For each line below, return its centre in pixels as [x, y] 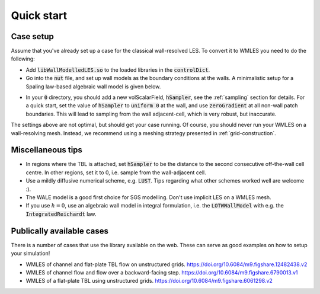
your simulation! [31, 253]
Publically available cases [60, 231]
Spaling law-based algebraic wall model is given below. [93, 87]
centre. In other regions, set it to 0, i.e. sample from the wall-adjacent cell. [116, 172]
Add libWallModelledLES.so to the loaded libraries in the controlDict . [118, 70]
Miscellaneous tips [47, 150]
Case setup [33, 36]
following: [23, 59]
